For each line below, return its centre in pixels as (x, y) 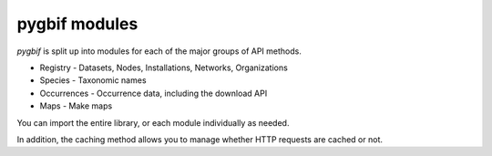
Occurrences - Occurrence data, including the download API (154, 93)
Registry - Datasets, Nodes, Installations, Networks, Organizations (164, 68)
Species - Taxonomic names (93, 80)
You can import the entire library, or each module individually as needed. (153, 122)
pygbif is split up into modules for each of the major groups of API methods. (159, 51)
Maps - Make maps (76, 106)
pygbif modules (77, 24)
